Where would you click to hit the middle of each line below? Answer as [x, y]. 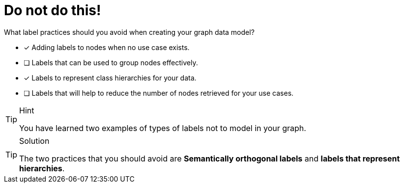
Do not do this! [53, 10]
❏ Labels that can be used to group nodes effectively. [111, 62]
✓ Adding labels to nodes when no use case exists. [107, 47]
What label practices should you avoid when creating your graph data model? [129, 32]
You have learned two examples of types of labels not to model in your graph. [163, 128]
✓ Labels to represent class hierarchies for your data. [110, 78]
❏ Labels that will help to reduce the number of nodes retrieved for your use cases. [159, 93]
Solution [34, 141]
